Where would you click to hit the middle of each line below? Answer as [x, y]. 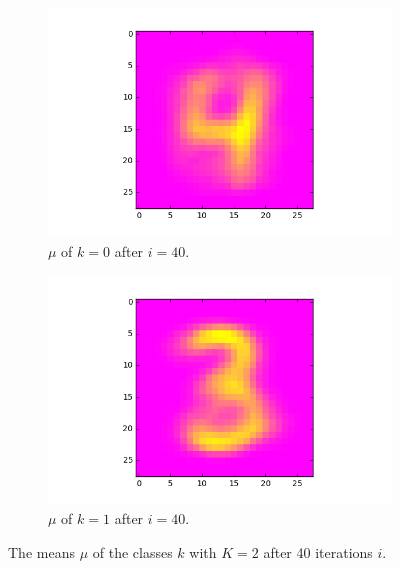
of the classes [132, 552]
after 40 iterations [318, 552]
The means [41, 552]
